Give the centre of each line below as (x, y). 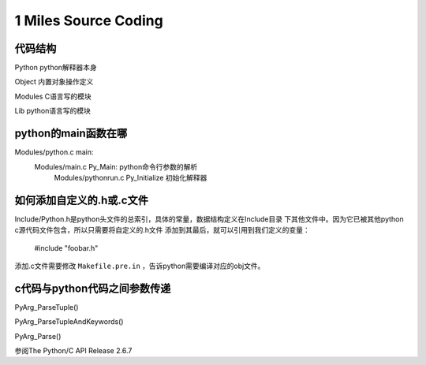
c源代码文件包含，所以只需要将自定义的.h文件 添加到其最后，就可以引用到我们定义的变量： (163, 230)
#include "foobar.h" (66, 248)
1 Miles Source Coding (89, 20)
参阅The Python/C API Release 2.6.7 (73, 351)
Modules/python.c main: (54, 152)
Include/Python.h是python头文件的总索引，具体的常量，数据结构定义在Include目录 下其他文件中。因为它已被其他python (209, 219)
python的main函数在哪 (71, 134)
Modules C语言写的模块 (53, 96)
